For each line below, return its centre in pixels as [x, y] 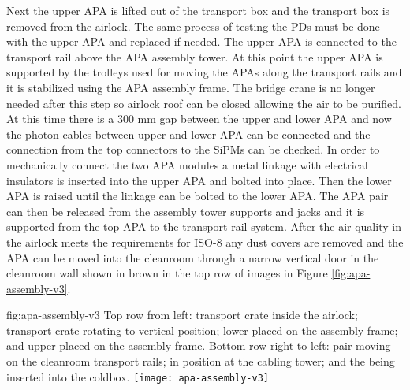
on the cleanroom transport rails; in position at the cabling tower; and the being [201, 361]
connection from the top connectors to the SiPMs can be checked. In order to [193, 149]
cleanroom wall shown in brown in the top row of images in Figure [167, 273]
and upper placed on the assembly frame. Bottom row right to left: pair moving [199, 345]
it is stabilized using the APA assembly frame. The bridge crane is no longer [191, 87]
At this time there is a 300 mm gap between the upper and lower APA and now [199, 119]
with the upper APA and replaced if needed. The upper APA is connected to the [201, 41]
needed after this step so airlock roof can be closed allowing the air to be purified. [204, 103]
